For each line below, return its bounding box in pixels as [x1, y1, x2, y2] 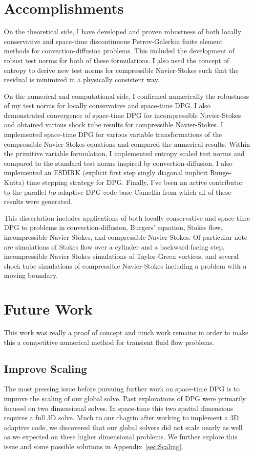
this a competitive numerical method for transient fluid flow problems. [4, 337, 214, 347]
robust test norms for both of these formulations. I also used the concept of [4, 55, 229, 65]
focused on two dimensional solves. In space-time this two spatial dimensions [4, 403, 233, 413]
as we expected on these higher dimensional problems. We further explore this [4, 432, 237, 442]
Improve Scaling [4, 361, 87, 376]
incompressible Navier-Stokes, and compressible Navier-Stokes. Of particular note [4, 232, 248, 242]
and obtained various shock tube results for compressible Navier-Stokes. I [4, 119, 223, 130]
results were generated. [4, 196, 72, 206]
